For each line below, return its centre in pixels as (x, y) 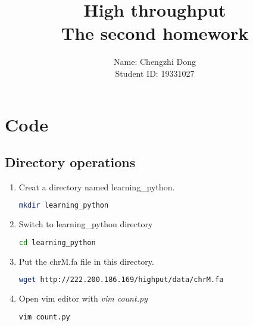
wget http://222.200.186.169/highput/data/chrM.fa (121, 280)
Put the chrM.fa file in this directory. (86, 261)
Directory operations (70, 162)
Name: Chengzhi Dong (155, 62)
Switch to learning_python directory (86, 224)
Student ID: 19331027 (155, 73)
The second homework (155, 33)
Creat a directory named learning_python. (97, 186)
